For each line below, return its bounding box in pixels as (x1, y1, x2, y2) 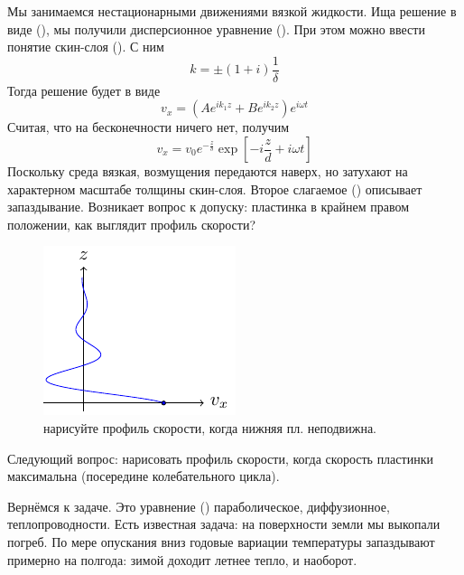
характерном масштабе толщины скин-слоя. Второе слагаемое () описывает (7, 179, 422, 198)
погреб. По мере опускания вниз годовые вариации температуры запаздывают (7, 532, 435, 551)
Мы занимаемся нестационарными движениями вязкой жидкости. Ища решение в (7, 2, 457, 20)
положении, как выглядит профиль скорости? (7, 214, 255, 233)
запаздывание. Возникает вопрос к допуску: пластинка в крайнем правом (7, 197, 410, 216)
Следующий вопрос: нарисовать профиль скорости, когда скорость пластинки (7, 448, 433, 467)
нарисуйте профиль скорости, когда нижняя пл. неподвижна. (43, 419, 376, 437)
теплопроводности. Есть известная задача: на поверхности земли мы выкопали (7, 514, 441, 533)
